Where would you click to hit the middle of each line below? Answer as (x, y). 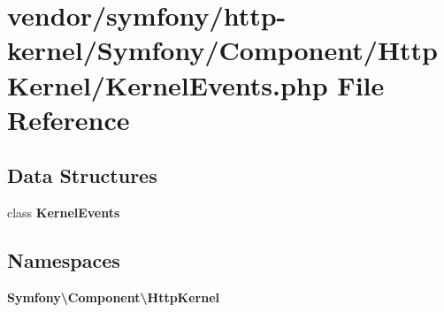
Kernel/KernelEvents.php (168, 84)
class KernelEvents (64, 213)
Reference (69, 119)
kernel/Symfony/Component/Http (223, 50)
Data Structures (82, 175)
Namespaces (64, 260)
